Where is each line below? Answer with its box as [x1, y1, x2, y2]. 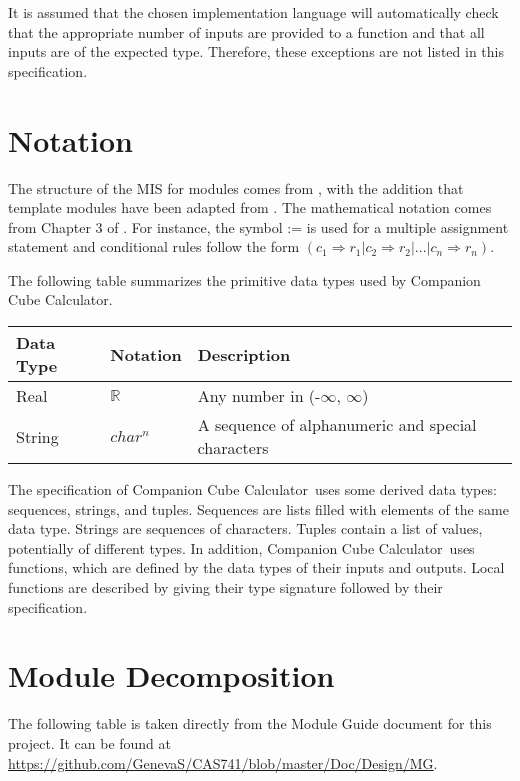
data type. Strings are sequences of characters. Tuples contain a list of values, [8, 518, 483, 539]
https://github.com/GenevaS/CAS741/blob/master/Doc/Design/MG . [8, 752, 438, 773]
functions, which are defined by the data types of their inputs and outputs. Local [8, 557, 505, 578]
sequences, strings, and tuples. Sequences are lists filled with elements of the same [8, 498, 509, 519]
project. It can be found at [8, 732, 172, 753]
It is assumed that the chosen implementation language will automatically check [8, 2, 499, 22]
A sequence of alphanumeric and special [197, 413, 477, 437]
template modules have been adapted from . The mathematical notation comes [8, 197, 492, 218]
